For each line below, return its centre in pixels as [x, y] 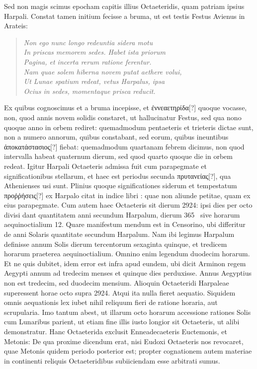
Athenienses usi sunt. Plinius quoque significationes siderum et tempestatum [121, 185]
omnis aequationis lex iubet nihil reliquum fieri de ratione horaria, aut [111, 302]
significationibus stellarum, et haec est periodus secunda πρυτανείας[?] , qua [118, 176]
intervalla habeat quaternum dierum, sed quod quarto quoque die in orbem [118, 156]
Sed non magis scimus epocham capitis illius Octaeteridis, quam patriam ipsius [124, 6]
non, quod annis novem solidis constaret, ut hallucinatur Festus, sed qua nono [123, 117]
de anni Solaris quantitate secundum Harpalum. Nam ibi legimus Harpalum [119, 234]
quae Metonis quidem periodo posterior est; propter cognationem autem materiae [128, 351]
